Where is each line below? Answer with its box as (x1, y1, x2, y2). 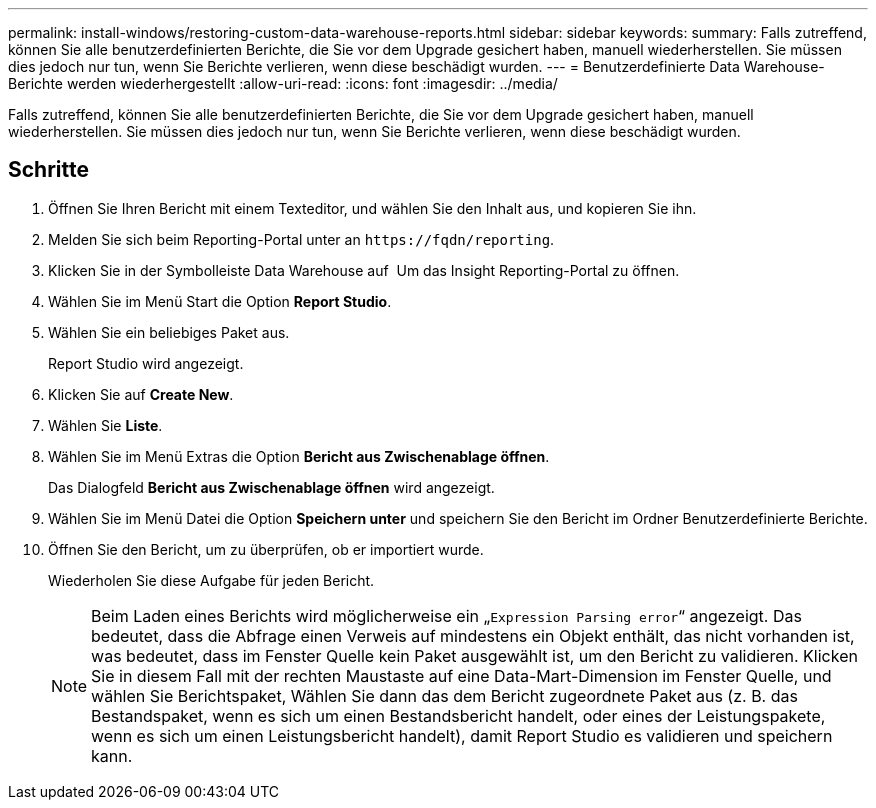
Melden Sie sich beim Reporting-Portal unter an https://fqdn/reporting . (48, 230, 555, 248)
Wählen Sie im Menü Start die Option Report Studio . (48, 292, 392, 310)
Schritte (8, 157, 89, 183)
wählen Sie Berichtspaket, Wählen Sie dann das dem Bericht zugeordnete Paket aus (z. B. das (91, 685, 798, 706)
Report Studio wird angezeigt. (48, 354, 244, 372)
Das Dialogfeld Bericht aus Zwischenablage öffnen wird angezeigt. (48, 478, 495, 496)
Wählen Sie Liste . (48, 416, 163, 434)
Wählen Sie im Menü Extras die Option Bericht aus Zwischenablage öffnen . (48, 447, 550, 465)
